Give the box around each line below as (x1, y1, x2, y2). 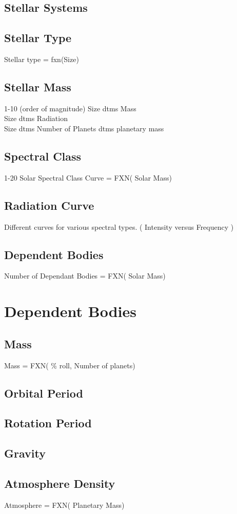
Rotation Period (4, 415, 92, 431)
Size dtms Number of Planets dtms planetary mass (4, 123, 164, 133)
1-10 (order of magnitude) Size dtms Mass (4, 103, 136, 113)
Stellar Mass (4, 78, 71, 94)
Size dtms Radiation (4, 113, 68, 124)
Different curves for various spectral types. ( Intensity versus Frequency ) (4, 221, 234, 232)
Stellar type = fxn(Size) (4, 53, 79, 64)
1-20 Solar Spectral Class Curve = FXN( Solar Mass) (4, 172, 172, 183)
